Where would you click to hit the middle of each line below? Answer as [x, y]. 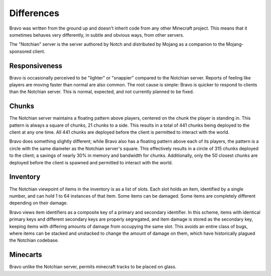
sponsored [21, 51]
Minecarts [26, 255]
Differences [34, 13]
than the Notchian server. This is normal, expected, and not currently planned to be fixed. [102, 92]
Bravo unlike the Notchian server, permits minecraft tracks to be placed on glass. [93, 267]
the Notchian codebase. [34, 240]
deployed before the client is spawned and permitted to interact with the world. [91, 162]
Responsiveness [36, 66]
